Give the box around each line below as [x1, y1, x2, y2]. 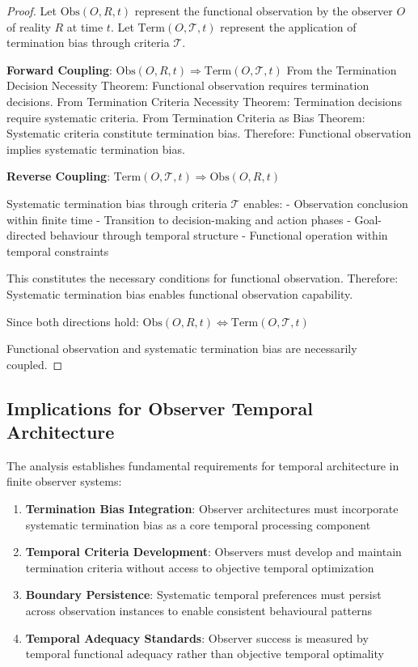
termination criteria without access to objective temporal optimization [25, 559, 374, 576]
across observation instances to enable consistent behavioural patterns [25, 602, 372, 619]
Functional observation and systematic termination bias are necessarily [6, 340, 357, 357]
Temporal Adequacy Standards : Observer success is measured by [25, 629, 369, 646]
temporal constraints [6, 242, 109, 259]
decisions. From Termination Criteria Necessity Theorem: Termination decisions [6, 92, 402, 109]
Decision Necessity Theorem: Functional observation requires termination [6, 77, 369, 94]
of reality [6, 18, 51, 35]
